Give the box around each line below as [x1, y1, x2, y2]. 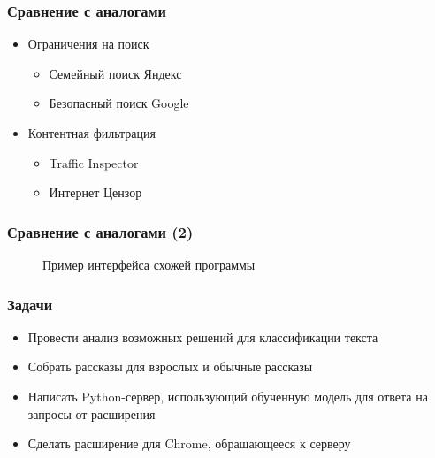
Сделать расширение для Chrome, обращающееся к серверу [27, 434, 351, 453]
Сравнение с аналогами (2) [7, 220, 194, 242]
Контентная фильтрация [27, 124, 156, 141]
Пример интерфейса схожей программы [42, 256, 256, 273]
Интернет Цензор [49, 183, 142, 202]
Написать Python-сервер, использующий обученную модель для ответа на [27, 387, 428, 405]
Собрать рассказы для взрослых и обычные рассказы [27, 357, 313, 376]
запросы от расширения [27, 404, 156, 423]
